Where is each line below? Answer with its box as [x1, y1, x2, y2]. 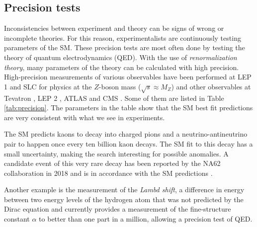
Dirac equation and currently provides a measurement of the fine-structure [4, 204, 231, 214]
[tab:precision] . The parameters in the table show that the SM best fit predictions [4, 102, 253, 113]
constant [4, 214, 30, 224]
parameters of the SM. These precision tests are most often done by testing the [4, 42, 245, 53]
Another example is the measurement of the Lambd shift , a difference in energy [4, 184, 245, 195]
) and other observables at [171, 81, 251, 91]
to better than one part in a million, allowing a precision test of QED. [39, 214, 253, 224]
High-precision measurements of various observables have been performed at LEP [4, 72, 252, 82]
